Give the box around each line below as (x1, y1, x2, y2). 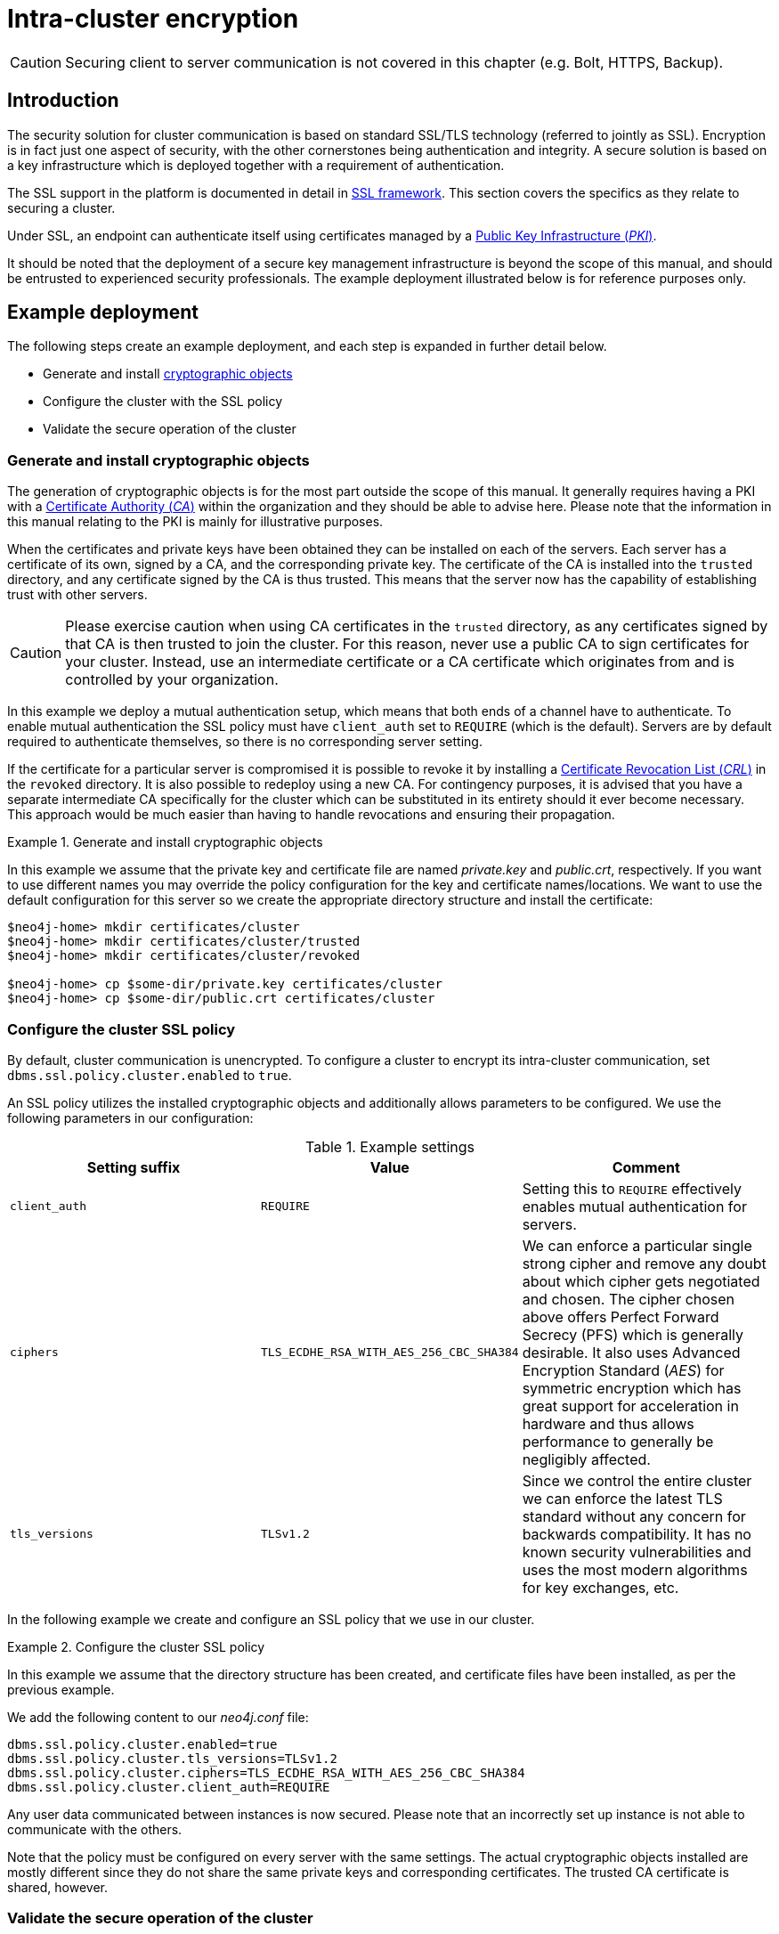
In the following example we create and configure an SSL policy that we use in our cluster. (7, 1611, 535, 1627)
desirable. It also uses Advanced (522, 1343, 741, 1361)
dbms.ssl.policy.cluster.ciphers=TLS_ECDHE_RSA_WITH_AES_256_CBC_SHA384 (7, 1765, 525, 1780)
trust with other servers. (7, 587, 148, 603)
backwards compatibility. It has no (522, 1524, 751, 1543)
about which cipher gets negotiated (522, 1272, 760, 1290)
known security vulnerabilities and (522, 1542, 751, 1561)
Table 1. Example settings (305, 1137, 475, 1156)
